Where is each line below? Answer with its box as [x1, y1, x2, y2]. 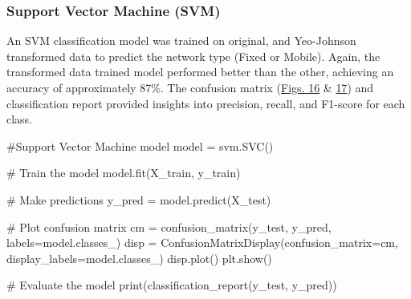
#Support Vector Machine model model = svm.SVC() [6, 137, 274, 154]
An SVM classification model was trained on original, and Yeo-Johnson [6, 32, 356, 49]
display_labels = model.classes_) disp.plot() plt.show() [6, 249, 272, 266]
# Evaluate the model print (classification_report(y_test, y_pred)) [6, 277, 337, 293]
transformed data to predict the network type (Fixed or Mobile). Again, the [6, 47, 380, 64]
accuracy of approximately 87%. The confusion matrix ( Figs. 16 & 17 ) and [6, 79, 374, 95]
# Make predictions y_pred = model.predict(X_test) [6, 191, 271, 208]
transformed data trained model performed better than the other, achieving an [6, 63, 394, 80]
